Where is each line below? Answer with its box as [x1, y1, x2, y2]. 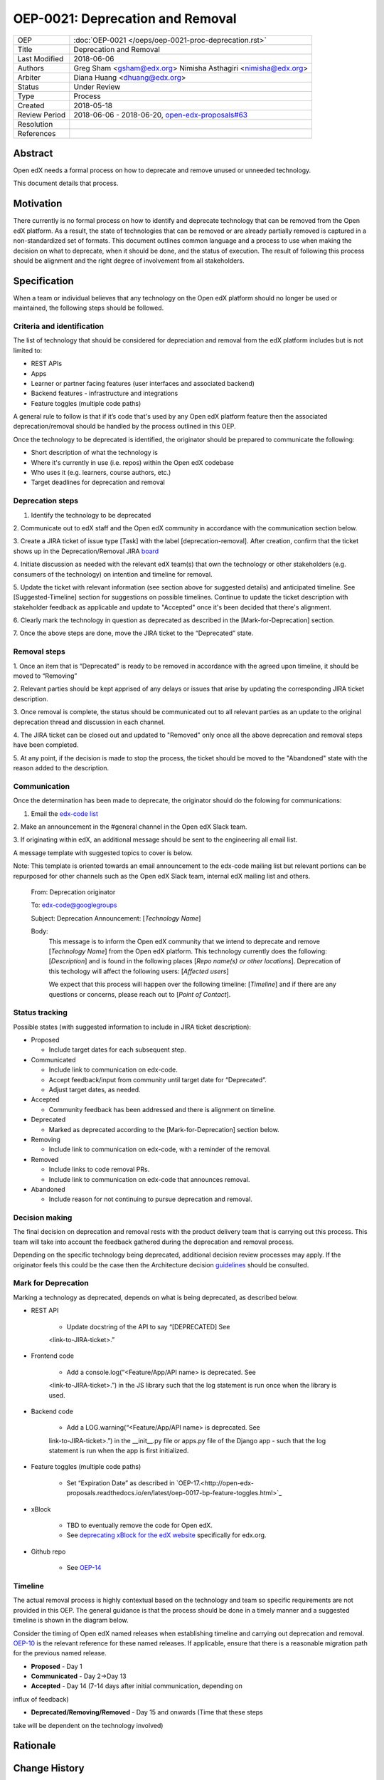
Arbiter [17, 72, 41, 82]
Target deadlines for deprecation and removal [31, 478, 165, 487]
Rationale [13, 1739, 56, 1752]
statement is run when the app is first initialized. [48, 1446, 189, 1455]
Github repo [31, 1547, 66, 1556]
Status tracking [13, 1007, 68, 1017]
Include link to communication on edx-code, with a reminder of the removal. [48, 1145, 272, 1153]
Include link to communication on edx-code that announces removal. [48, 1175, 250, 1183]
